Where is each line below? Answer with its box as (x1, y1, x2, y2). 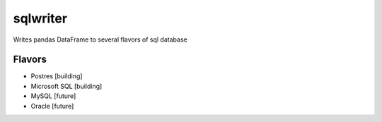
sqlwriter (13, 11, 67, 26)
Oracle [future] (30, 102, 74, 110)
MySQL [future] (30, 92, 76, 100)
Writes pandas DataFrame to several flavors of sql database (13, 35, 187, 44)
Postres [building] (30, 72, 83, 80)
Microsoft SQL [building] (30, 82, 103, 90)
